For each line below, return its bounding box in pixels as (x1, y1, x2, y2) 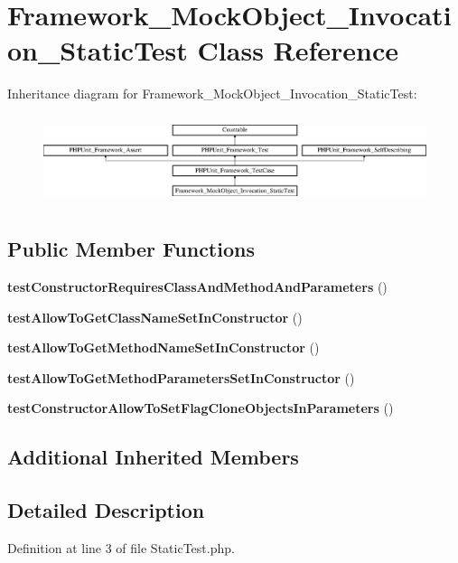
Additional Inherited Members (7, 443, 299, 471)
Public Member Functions (7, 235, 255, 263)
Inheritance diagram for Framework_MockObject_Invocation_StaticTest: (7, 84, 417, 103)
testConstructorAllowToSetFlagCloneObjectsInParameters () (7, 399, 394, 418)
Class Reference (197, 32, 399, 69)
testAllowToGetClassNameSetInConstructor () (7, 307, 303, 326)
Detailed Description (7, 496, 205, 524)
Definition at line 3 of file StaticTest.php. (7, 539, 235, 558)
